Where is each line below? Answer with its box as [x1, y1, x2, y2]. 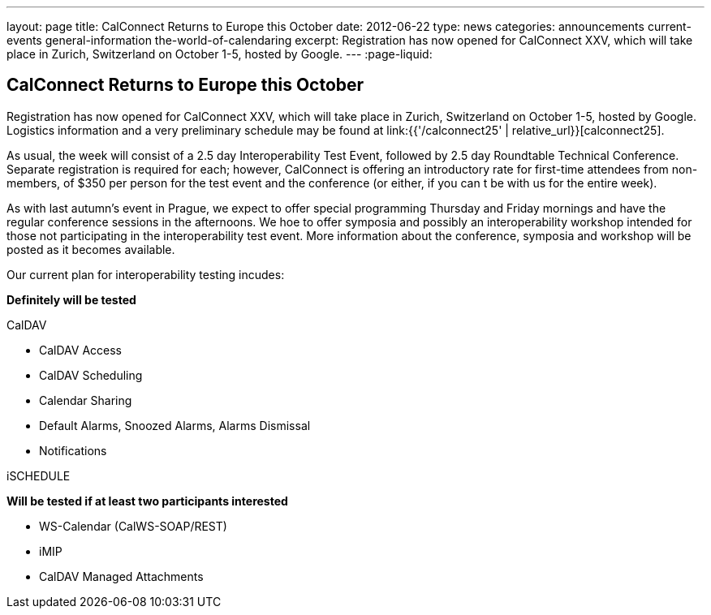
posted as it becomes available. [6, 242, 175, 256]
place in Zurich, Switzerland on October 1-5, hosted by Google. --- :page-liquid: [6, 47, 433, 61]
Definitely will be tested [6, 292, 136, 307]
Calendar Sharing [39, 393, 132, 407]
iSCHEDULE [6, 468, 71, 483]
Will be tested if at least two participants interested [6, 493, 288, 508]
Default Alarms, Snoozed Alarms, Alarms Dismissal [39, 418, 311, 432]
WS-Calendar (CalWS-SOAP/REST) [39, 518, 227, 533]
